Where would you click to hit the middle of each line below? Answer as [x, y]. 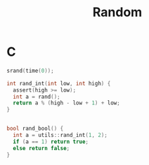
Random [117, 12]
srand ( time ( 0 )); [30, 71]
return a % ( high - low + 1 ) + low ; [66, 103]
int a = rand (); [37, 97]
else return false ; [41, 148]
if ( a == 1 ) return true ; [51, 142]
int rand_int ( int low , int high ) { [59, 83]
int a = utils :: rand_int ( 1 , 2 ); [60, 135]
